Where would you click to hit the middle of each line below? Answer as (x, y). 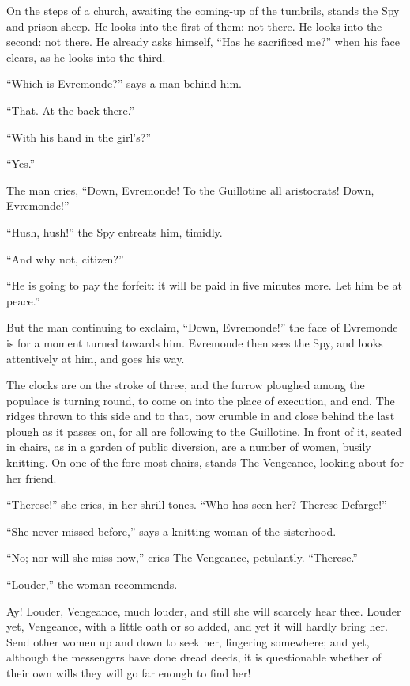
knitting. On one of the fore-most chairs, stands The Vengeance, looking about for (205, 462)
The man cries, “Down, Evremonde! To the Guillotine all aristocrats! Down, (190, 190)
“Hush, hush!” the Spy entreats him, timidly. (115, 231)
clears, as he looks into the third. (86, 57)
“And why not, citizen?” (65, 258)
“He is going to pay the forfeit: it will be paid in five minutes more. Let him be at (204, 285)
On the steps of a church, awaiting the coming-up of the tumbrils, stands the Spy (203, 10)
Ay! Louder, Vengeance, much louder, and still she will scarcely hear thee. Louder (204, 610)
